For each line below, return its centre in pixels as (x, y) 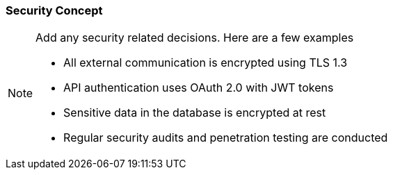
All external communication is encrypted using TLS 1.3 (206, 63)
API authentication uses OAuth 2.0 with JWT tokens (199, 88)
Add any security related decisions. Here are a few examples (195, 38)
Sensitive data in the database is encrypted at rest (195, 113)
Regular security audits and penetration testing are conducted (226, 138)
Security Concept (54, 10)
